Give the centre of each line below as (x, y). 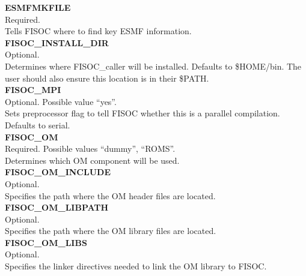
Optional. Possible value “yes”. (61, 101)
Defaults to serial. (38, 124)
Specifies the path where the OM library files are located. (111, 231)
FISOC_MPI (33, 90)
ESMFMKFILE (38, 7)
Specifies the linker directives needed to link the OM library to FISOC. (136, 266)
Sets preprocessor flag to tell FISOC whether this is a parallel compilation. (142, 113)
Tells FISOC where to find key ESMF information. (98, 31)
